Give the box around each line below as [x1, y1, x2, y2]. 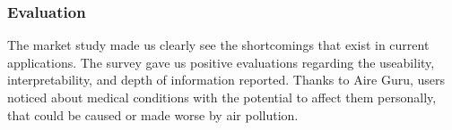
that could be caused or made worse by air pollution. [7, 105, 299, 124]
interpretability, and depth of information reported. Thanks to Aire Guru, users [7, 70, 446, 89]
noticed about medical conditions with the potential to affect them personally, [7, 88, 437, 106]
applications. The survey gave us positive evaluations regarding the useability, [7, 53, 435, 71]
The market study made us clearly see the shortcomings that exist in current [7, 36, 430, 54]
